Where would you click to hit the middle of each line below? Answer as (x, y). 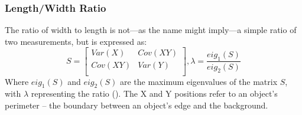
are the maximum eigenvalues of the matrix (199, 81)
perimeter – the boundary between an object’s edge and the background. (137, 105)
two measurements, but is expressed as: (76, 41)
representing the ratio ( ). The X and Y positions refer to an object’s (154, 93)
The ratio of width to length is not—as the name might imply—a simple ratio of (151, 30)
